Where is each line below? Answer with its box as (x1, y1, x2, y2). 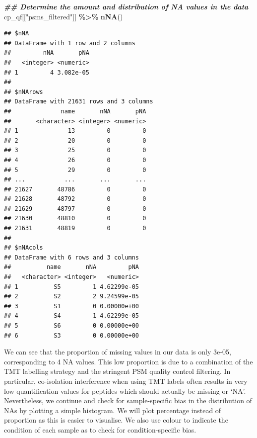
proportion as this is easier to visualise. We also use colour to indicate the (4, 415, 228, 425)
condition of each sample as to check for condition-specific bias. (4, 424, 196, 435)
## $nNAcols (4, 244, 43, 252)
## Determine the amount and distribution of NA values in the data (4, 1, 249, 11)
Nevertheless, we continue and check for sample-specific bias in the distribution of (4, 395, 252, 406)
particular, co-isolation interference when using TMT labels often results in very (4, 375, 248, 386)
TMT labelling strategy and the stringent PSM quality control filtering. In (4, 366, 231, 376)
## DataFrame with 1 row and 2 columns (4, 39, 135, 47)
